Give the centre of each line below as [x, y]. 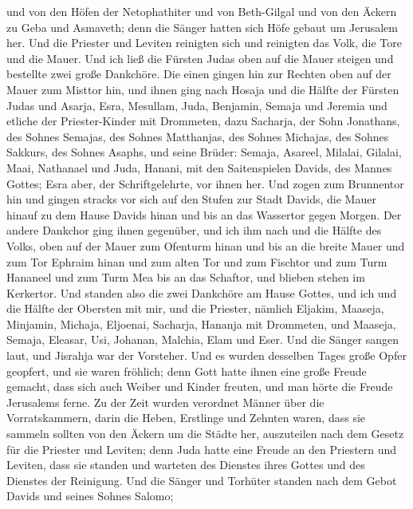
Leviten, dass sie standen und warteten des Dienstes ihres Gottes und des [186, 465]
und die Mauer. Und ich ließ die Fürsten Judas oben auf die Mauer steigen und [200, 58]
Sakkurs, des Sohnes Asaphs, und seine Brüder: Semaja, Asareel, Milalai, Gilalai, [204, 152]
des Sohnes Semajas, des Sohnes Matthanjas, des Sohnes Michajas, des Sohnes [198, 136]
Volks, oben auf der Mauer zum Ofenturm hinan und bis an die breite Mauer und [206, 245]
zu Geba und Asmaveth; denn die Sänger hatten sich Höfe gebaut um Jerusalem [202, 27]
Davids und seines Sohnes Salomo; [90, 496]
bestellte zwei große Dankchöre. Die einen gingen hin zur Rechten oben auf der [199, 74]
